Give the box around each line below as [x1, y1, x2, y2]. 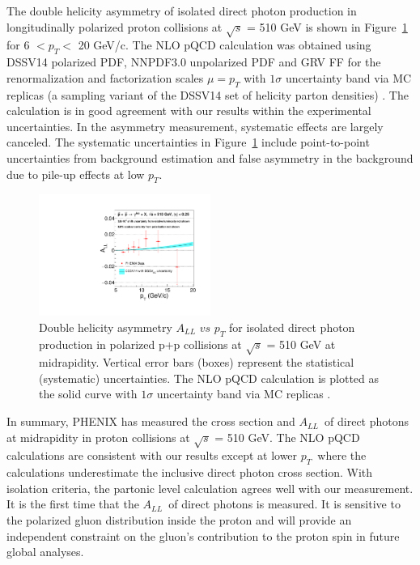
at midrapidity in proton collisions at [6, 428, 190, 445]
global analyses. [6, 543, 84, 560]
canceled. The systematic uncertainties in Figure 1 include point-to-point [6, 134, 370, 151]
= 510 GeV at [266, 335, 336, 352]
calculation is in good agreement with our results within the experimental [6, 102, 371, 119]
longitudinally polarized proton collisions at [6, 18, 223, 35]
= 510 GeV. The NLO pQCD [214, 428, 360, 445]
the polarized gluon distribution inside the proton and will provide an [6, 512, 352, 529]
